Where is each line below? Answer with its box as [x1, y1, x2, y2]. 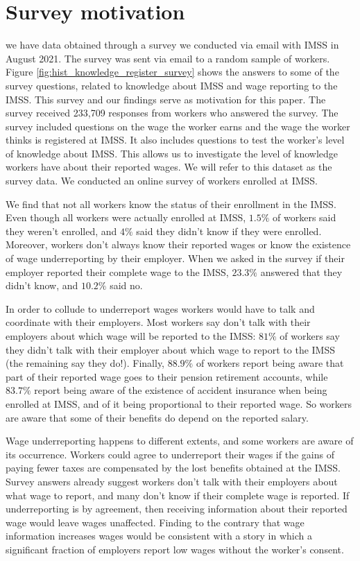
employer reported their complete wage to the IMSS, [6, 264, 229, 279]
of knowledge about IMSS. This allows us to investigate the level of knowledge [6, 146, 338, 160]
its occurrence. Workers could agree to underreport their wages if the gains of [6, 447, 334, 461]
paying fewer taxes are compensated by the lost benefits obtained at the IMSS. [6, 460, 341, 475]
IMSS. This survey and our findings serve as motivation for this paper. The [6, 92, 326, 106]
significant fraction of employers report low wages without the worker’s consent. [6, 542, 344, 556]
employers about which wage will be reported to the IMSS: [6, 329, 256, 343]
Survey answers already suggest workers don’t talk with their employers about [6, 474, 338, 488]
